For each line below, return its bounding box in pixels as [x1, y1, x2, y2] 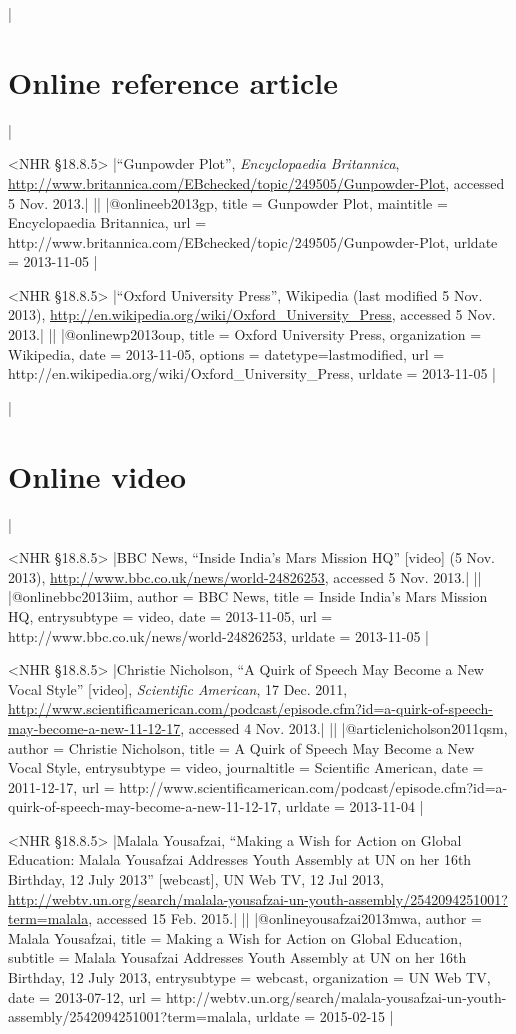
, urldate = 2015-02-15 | [247, 1006, 394, 1027]
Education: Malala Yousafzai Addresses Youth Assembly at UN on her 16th [8, 849, 472, 870]
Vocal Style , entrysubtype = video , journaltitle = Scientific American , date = [8, 757, 484, 778]
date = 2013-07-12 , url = [8, 986, 162, 1007]
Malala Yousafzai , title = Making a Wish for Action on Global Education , [8, 927, 463, 948]
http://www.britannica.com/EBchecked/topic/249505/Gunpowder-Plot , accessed [8, 172, 505, 193]
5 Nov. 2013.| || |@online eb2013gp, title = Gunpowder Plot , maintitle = [8, 192, 448, 213]
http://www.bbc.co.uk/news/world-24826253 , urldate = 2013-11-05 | [8, 625, 429, 646]
